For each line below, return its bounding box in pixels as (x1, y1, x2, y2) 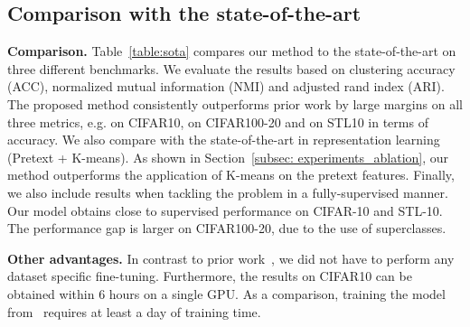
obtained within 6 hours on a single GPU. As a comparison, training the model (7, 284, 446, 303)
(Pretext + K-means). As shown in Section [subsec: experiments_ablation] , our (7, 147, 449, 166)
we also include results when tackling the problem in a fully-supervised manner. (7, 182, 448, 201)
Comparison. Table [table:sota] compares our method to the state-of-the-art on (7, 42, 456, 61)
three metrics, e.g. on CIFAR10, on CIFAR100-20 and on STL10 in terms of (7, 112, 428, 131)
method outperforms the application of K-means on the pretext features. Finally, (7, 165, 455, 184)
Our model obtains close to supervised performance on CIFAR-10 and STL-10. (7, 201, 443, 220)
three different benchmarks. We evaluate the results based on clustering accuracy (7, 59, 456, 78)
